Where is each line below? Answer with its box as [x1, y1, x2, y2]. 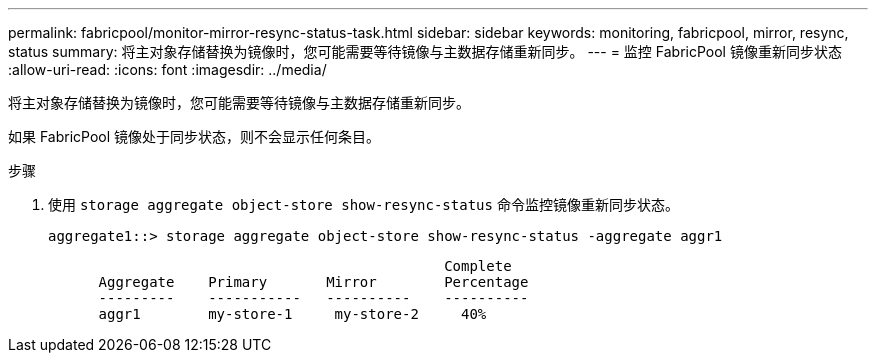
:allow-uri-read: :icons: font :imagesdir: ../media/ [8, 61, 327, 78]
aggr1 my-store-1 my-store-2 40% [98, 306, 487, 322]
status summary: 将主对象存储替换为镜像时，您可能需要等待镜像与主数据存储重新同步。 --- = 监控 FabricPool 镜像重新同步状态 [8, 43, 842, 60]
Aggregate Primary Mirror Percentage [98, 274, 529, 290]
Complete [444, 258, 512, 274]
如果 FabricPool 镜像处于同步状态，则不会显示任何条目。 [8, 128, 381, 145]
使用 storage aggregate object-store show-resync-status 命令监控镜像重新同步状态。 [48, 196, 679, 213]
